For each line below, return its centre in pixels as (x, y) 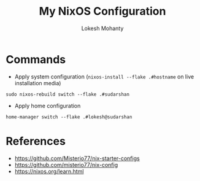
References (36, 141)
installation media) (38, 83)
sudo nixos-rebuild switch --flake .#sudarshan (68, 94)
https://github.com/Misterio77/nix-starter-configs (77, 158)
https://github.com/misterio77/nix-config (66, 164)
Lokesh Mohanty (102, 28)
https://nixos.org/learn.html (49, 171)
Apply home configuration (48, 106)
